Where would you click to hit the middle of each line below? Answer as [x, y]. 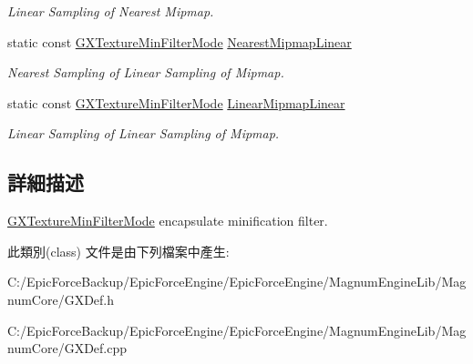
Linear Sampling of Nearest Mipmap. [111, 11]
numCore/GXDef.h [61, 299]
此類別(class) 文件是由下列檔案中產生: [118, 251]
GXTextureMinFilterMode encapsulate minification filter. [168, 221]
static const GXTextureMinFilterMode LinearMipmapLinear [176, 102]
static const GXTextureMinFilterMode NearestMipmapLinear [180, 41]
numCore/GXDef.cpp [67, 348]
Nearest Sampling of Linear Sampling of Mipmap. [146, 72]
